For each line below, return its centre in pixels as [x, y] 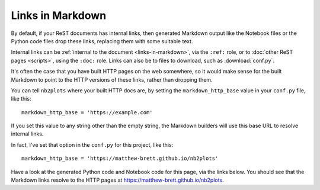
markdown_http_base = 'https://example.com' [87, 112]
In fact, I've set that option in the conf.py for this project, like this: [92, 144]
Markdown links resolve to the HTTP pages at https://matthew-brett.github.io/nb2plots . [118, 180]
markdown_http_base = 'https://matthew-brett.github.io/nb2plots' [120, 159]
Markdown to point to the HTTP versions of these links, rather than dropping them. [112, 79]
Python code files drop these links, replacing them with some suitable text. [102, 41]
